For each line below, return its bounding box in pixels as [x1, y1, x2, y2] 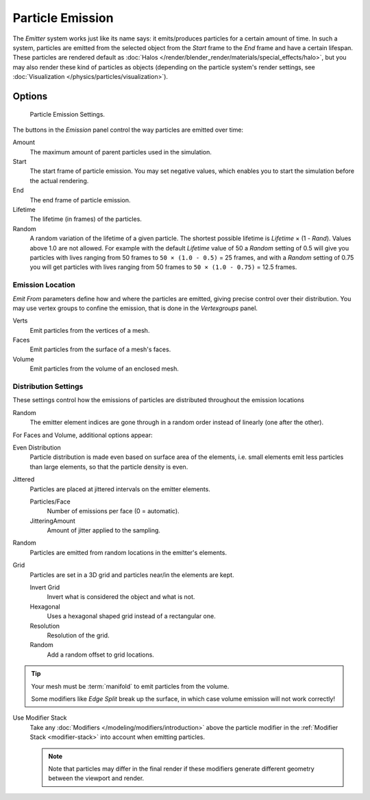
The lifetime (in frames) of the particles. [29, 215, 142, 223]
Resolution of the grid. [47, 631, 110, 639]
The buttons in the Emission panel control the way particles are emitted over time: [12, 126, 243, 134]
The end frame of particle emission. [29, 196, 131, 204]
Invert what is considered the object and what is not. [47, 593, 195, 601]
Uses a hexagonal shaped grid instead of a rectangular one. [47, 612, 216, 620]
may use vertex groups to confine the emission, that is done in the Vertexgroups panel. [12, 304, 258, 312]
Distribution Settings [12, 381, 84, 391]
